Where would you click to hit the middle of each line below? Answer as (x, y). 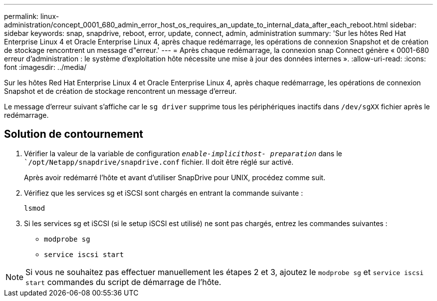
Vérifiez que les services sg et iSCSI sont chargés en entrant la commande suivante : (164, 193)
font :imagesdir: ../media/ (45, 67)
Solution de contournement (74, 134)
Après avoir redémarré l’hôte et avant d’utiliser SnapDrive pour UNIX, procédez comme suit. (175, 177)
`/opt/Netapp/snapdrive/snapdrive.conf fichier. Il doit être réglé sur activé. (159, 162)
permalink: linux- (32, 16)
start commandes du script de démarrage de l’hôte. (123, 282)
